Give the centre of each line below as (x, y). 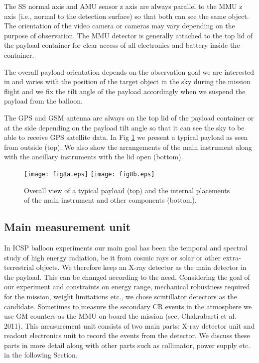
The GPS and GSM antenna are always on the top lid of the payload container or (129, 117)
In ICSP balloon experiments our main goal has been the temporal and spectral (126, 247)
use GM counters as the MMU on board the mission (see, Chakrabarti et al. (120, 316)
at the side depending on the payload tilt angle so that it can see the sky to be (124, 127)
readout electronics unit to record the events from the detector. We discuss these (127, 335)
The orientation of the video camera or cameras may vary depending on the (120, 26)
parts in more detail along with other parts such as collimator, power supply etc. (127, 345)
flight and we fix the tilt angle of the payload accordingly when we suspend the (125, 91)
